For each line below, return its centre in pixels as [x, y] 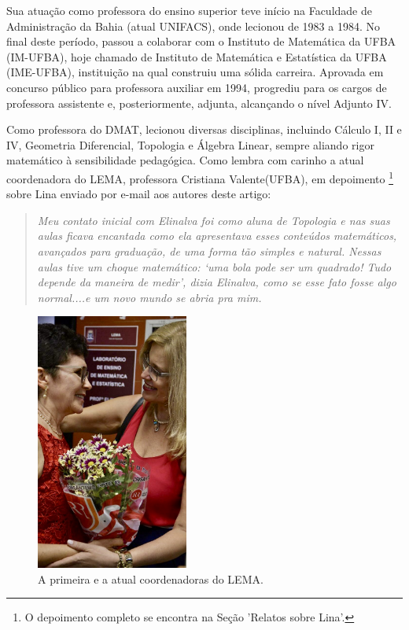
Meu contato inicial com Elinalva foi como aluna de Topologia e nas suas [214, 220]
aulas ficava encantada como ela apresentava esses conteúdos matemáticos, [217, 236]
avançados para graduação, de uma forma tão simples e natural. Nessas [209, 251]
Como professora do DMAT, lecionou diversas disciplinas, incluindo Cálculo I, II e [204, 129]
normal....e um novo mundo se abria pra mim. [149, 297]
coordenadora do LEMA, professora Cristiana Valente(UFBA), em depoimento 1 [200, 177]
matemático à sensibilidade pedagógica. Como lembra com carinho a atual [185, 160]
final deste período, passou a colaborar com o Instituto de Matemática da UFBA [201, 41]
